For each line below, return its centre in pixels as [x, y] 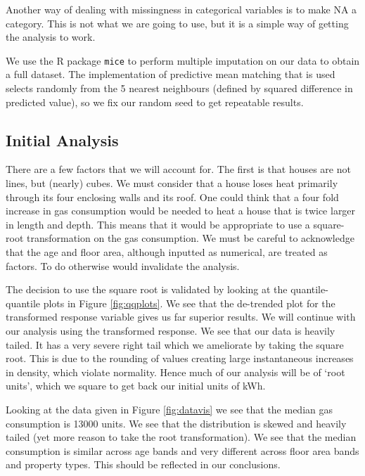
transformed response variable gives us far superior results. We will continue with [181, 317]
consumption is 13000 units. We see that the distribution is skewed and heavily [176, 423]
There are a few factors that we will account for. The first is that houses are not [178, 169]
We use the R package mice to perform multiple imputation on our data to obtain [183, 60]
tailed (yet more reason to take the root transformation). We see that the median [181, 437]
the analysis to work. [51, 37]
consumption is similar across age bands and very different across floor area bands [182, 450]
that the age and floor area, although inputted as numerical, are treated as [167, 251]
